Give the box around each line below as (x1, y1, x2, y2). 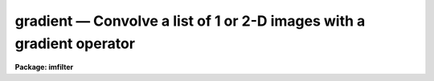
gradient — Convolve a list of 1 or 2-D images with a (14, 12, 366, 30)
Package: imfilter (14, 63, 74, 72)
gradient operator (14, 34, 136, 52)
